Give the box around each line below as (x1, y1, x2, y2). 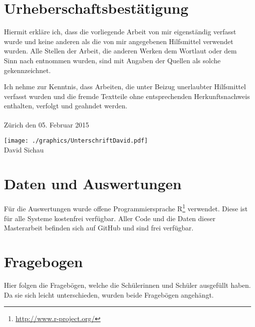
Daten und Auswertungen (4, 173, 182, 193)
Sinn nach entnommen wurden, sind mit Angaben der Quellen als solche (4, 55, 221, 65)
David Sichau (4, 144, 44, 154)
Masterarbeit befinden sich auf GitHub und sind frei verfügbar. (4, 223, 194, 233)
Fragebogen (4, 252, 83, 272)
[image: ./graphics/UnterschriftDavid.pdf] (4, 137, 148, 145)
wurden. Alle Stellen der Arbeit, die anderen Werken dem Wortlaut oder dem (4, 46, 237, 56)
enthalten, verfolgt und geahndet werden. (4, 101, 127, 111)
